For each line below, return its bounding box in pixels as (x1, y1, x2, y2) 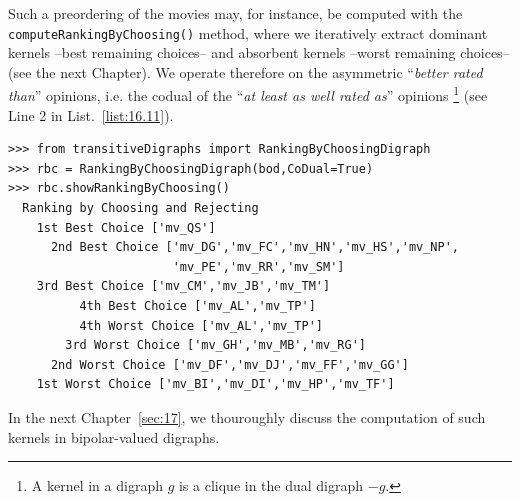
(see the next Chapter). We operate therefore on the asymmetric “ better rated (8, 61, 483, 82)
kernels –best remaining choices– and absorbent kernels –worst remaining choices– (8, 42, 510, 63)
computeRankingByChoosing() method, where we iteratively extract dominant (8, 22, 488, 43)
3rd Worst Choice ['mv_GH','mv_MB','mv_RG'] (65, 338, 366, 353)
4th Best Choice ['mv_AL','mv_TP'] (79, 299, 316, 314)
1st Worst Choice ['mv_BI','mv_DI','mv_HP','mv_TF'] (36, 377, 395, 392)
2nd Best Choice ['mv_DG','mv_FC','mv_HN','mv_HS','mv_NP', (50, 240, 460, 255)
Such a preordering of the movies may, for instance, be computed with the (8, 3, 463, 23)
